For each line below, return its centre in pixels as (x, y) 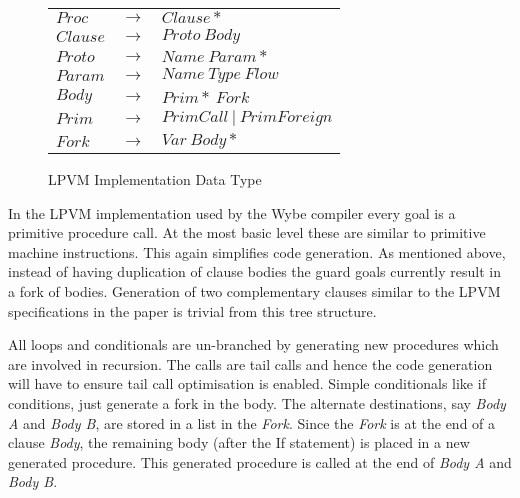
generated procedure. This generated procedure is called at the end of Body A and (260, 461)
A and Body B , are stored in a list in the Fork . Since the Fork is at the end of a (252, 422)
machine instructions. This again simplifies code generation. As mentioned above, (257, 251)
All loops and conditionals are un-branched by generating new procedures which (253, 344)
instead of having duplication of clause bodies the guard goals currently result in (254, 271)
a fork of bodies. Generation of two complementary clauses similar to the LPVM (254, 290)
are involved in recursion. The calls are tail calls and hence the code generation (250, 363)
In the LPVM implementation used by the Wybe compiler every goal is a (232, 212)
